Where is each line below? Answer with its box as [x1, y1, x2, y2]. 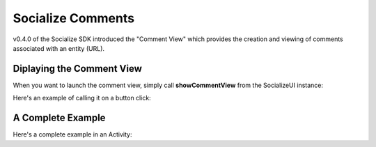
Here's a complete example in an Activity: [13, 130, 132, 139]
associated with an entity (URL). [13, 44, 104, 52]
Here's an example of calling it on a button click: [13, 94, 151, 102]
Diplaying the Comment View [13, 63, 142, 75]
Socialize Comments [13, 10, 135, 26]
